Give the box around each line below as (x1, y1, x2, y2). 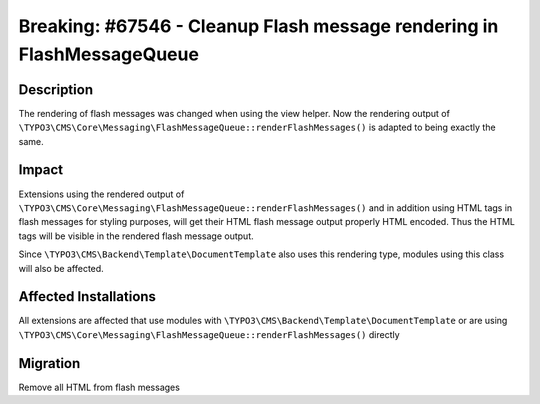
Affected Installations (18, 288, 157, 305)
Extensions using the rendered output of (18, 188, 185, 200)
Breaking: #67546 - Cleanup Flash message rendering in (18, 15, 499, 37)
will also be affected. (18, 262, 104, 274)
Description (18, 81, 94, 98)
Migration (18, 355, 81, 372)
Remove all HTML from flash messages (18, 381, 180, 393)
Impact (18, 161, 64, 179)
